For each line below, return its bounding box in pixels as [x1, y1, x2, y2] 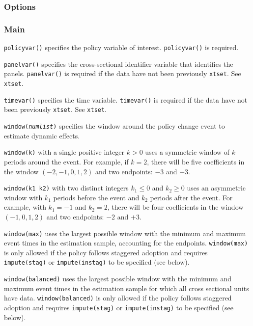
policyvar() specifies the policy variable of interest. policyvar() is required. [4, 42, 239, 53]
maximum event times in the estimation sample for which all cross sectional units [4, 283, 249, 293]
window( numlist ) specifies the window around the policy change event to [4, 121, 225, 131]
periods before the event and [53, 192, 140, 202]
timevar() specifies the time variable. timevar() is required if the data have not [4, 94, 248, 105]
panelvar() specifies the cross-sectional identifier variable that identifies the [4, 58, 233, 69]
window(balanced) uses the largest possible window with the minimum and [4, 273, 232, 284]
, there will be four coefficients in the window [107, 202, 244, 212]
